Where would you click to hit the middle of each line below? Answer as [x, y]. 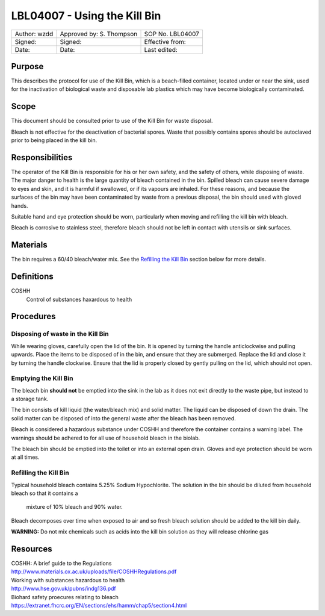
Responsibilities [42, 157]
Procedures [34, 316]
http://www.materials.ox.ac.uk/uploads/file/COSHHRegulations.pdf [94, 571]
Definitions [32, 277]
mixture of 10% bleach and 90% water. [74, 507]
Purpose [27, 66]
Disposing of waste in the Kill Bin [60, 334]
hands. [20, 205]
